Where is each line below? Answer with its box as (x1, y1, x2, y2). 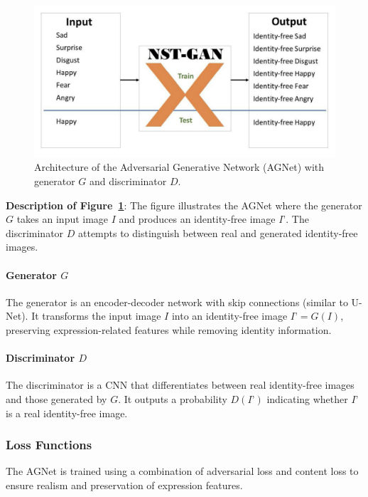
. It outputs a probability (118, 391, 227, 406)
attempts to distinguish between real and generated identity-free (77, 225, 358, 240)
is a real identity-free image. (6, 405, 128, 420)
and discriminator (89, 174, 167, 189)
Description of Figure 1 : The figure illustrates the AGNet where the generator (6, 197, 362, 212)
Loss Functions (6, 436, 92, 454)
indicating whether (266, 391, 348, 406)
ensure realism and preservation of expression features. (6, 477, 243, 492)
